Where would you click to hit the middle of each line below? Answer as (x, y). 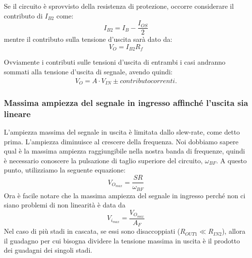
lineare (17, 113)
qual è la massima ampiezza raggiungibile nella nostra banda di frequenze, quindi (125, 151)
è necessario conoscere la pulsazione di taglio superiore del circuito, (103, 160)
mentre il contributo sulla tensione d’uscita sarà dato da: (88, 39)
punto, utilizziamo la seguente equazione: (65, 170)
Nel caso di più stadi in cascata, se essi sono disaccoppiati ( (92, 231)
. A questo (231, 160)
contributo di (23, 15)
